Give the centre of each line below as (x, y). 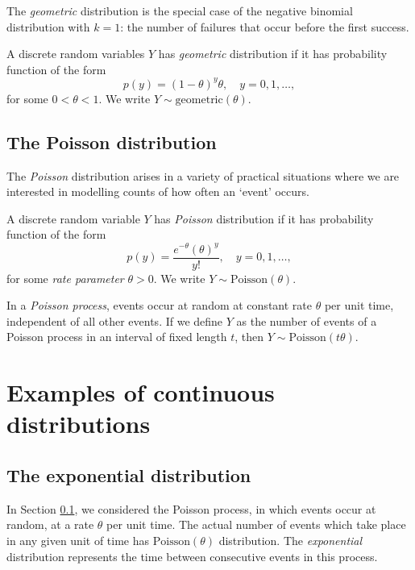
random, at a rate (50, 524)
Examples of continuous (141, 392)
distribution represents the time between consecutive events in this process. (192, 556)
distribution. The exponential (290, 540)
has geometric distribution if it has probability (273, 54)
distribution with (48, 26)
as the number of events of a (307, 320)
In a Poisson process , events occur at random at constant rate (159, 305)
